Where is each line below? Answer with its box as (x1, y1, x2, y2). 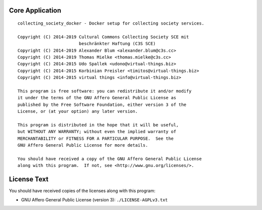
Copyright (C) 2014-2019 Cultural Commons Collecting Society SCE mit (17, 34, 189, 40)
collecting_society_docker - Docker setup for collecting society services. (17, 21, 205, 26)
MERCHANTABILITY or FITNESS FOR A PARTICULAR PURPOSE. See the (17, 135, 174, 141)
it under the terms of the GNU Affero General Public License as (17, 95, 177, 101)
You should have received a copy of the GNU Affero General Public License (17, 156, 202, 162)
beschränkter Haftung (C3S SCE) (79, 41, 156, 46)
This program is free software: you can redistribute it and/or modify (17, 88, 192, 94)
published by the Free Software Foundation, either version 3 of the (17, 102, 187, 107)
